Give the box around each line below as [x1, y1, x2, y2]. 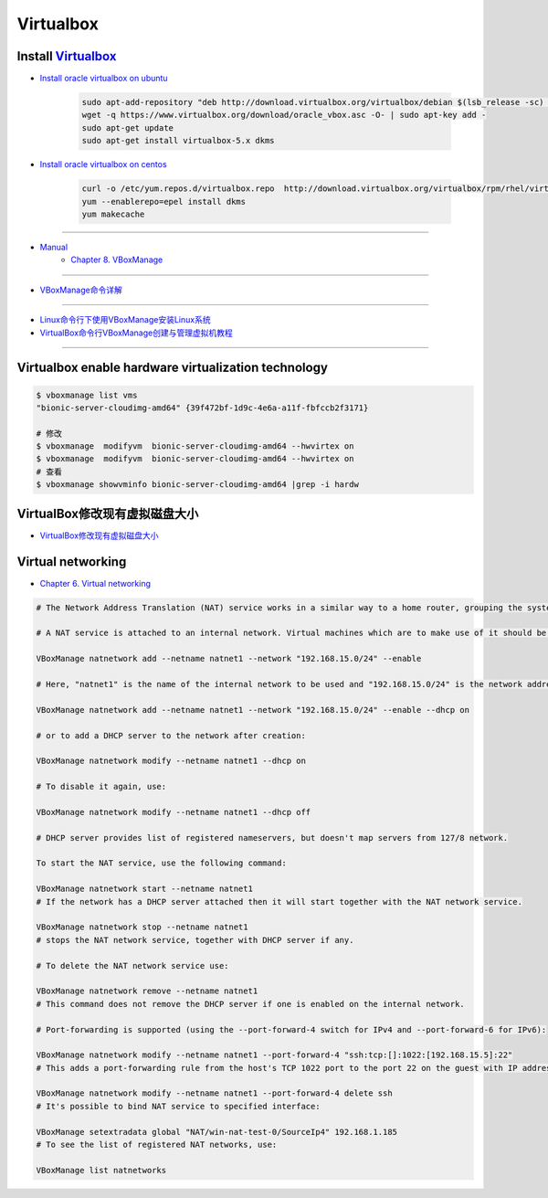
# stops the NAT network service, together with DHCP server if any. [36, 935, 354, 945]
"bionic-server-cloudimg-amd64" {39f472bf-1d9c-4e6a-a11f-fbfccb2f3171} [36, 402, 369, 413]
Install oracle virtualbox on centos [39, 159, 168, 170]
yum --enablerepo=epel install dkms [81, 196, 247, 207]
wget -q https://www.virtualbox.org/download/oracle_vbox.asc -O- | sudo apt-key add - [81, 110, 487, 121]
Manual [39, 241, 68, 252]
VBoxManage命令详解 [39, 284, 122, 295]
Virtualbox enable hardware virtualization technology [16, 360, 329, 376]
